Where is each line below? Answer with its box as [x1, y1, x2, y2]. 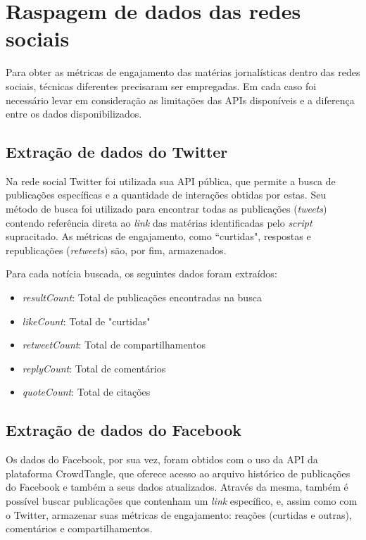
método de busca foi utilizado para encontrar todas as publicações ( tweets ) [6, 201, 327, 216]
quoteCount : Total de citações [22, 384, 151, 399]
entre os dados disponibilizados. [6, 106, 142, 121]
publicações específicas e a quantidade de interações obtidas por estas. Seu [6, 187, 327, 202]
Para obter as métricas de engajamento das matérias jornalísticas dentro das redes [6, 65, 360, 80]
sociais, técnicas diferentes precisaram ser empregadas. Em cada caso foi [6, 78, 317, 93]
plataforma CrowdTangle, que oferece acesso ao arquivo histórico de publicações [6, 465, 351, 480]
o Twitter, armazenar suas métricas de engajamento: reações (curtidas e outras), [6, 507, 352, 522]
